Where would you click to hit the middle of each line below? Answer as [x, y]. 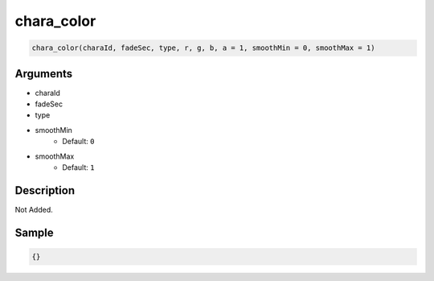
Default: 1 [78, 167]
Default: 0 [78, 142]
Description [45, 190]
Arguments [44, 74]
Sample [34, 232]
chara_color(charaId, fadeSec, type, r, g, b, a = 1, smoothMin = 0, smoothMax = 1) [203, 48]
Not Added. [34, 209]
